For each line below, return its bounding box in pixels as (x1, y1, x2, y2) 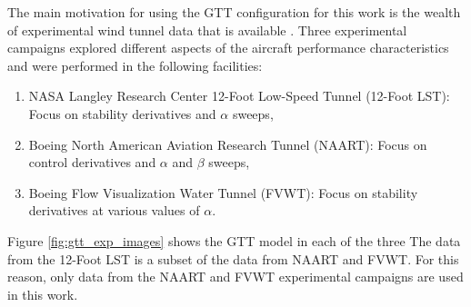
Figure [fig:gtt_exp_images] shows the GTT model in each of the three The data (7, 231, 461, 250)
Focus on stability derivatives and (28, 104, 216, 123)
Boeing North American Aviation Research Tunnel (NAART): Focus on (28, 134, 427, 153)
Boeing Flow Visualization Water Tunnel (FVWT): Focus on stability (28, 183, 418, 202)
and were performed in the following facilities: (7, 55, 263, 74)
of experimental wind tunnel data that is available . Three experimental (7, 20, 407, 39)
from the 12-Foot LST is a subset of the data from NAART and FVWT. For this (7, 249, 459, 268)
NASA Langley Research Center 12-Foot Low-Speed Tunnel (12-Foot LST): (28, 86, 450, 105)
